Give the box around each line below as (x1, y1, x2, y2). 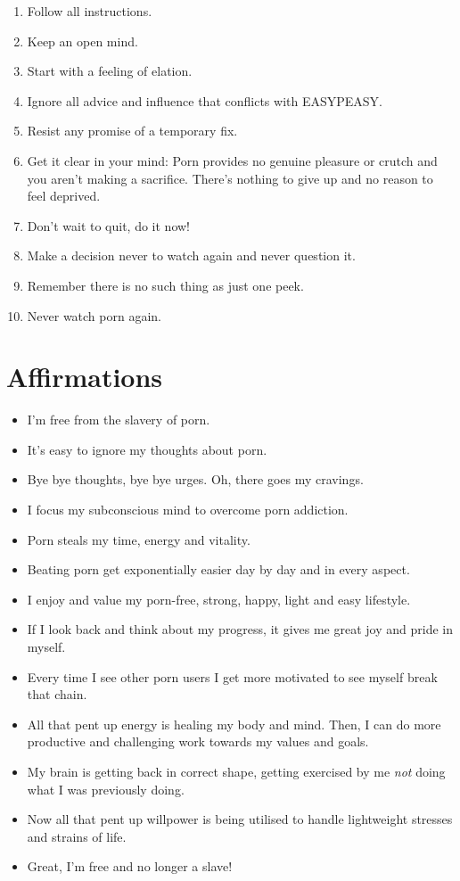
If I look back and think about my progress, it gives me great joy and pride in (27, 620, 453, 638)
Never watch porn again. (27, 306, 161, 325)
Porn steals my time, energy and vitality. (27, 530, 251, 548)
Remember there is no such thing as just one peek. (27, 276, 304, 294)
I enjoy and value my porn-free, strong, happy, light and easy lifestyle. (27, 589, 411, 608)
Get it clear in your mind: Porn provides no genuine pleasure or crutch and (27, 151, 438, 169)
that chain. (27, 685, 87, 704)
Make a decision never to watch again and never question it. (27, 246, 356, 265)
